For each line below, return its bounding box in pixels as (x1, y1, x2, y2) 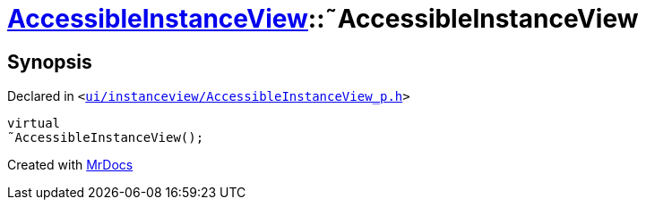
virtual (7, 116, 61, 131)
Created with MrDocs (7, 157, 134, 173)
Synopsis (7, 50, 92, 73)
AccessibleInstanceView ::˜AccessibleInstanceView (7, 4, 639, 34)
